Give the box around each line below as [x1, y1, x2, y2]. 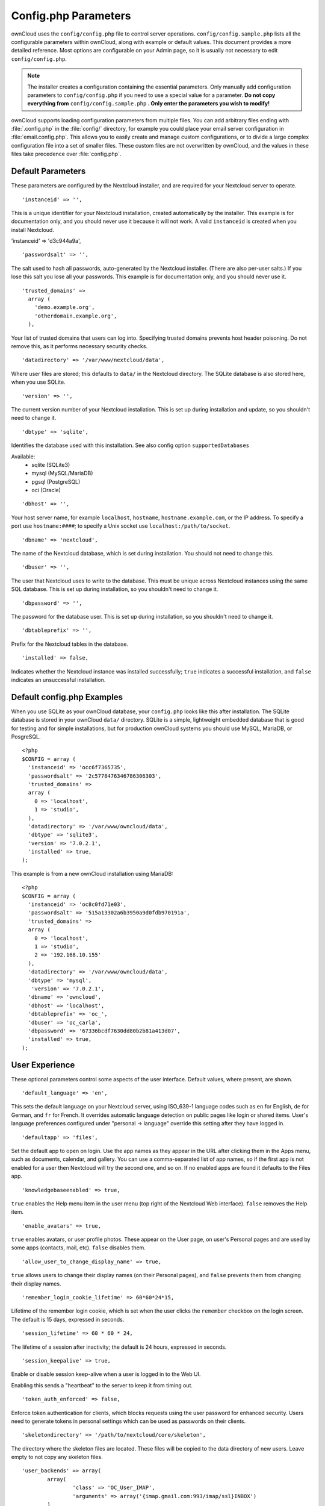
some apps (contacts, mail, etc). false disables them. [11, 1244, 146, 1251]
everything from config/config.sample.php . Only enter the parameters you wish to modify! [27, 100, 270, 107]
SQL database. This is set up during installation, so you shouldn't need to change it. [11, 586, 218, 593]
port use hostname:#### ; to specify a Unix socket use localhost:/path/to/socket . [11, 522, 231, 530]
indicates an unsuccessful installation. [11, 676, 106, 683]
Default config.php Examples [11, 692, 123, 702]
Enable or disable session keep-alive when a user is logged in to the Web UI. [11, 1370, 201, 1378]
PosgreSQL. [11, 733, 42, 740]
